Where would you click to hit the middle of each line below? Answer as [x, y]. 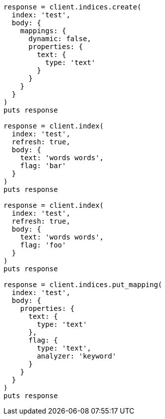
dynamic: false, [60, 39]
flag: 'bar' [43, 166]
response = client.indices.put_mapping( [83, 285]
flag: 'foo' [43, 245]
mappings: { [43, 31]
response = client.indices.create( [73, 7]
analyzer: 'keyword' [77, 356]
